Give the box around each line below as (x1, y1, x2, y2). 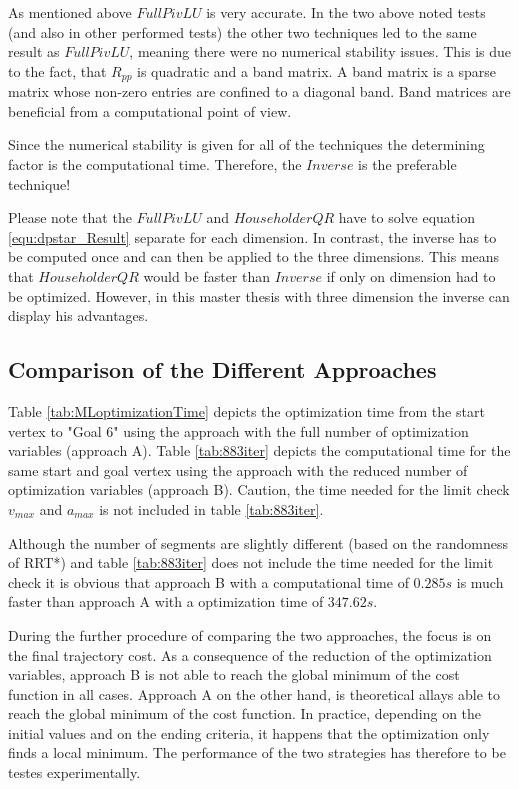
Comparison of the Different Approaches (8, 354, 437, 385)
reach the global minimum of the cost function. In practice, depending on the (8, 703, 482, 724)
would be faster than (143, 265, 271, 286)
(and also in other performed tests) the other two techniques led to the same (8, 21, 477, 42)
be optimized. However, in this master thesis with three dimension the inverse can (8, 285, 510, 306)
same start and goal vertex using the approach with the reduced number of (8, 459, 468, 480)
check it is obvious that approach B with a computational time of (8, 571, 409, 592)
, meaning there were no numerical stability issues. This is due (129, 41, 511, 62)
